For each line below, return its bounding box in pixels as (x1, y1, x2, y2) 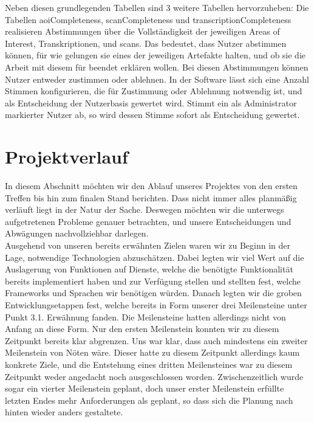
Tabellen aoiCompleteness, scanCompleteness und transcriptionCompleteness (5, 13, 292, 26)
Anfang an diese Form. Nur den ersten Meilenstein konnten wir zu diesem (5, 322, 279, 335)
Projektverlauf (5, 144, 128, 169)
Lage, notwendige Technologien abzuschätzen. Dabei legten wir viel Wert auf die (5, 251, 304, 263)
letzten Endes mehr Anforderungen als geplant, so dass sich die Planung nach (5, 393, 293, 406)
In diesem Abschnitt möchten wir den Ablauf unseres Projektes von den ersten (5, 179, 298, 192)
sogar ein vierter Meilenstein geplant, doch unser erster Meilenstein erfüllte (5, 382, 284, 395)
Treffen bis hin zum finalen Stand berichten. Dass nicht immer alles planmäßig (5, 191, 297, 204)
